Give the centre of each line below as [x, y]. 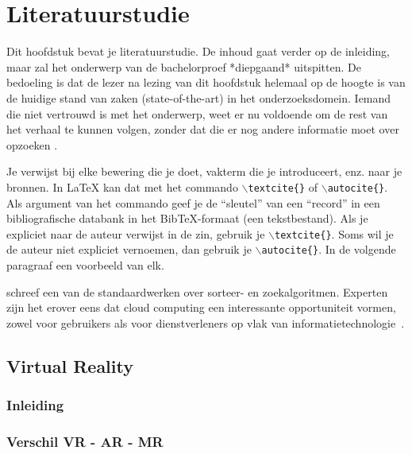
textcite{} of [283, 186]
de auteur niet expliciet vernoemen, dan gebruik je [129, 249]
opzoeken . [32, 144]
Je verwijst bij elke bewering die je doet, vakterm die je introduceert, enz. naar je [204, 171]
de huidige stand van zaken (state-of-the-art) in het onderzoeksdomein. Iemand [199, 97]
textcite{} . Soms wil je [334, 233]
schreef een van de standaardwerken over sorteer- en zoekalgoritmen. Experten [197, 291]
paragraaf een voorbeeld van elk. [85, 265]
